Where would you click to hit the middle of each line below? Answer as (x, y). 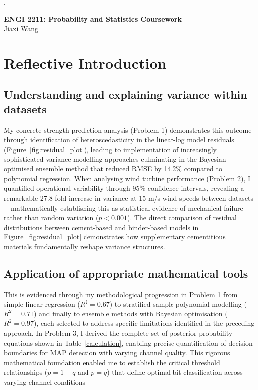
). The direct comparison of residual (182, 217)
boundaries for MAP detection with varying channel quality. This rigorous (117, 352)
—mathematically (31, 207)
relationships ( (26, 372)
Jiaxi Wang (21, 29)
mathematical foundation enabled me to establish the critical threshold (112, 362)
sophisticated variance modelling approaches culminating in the (101, 159)
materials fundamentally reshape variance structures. (85, 246)
